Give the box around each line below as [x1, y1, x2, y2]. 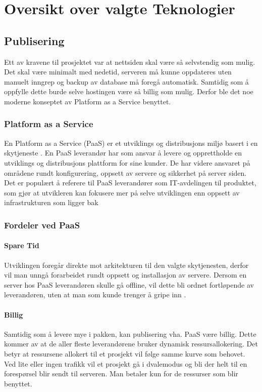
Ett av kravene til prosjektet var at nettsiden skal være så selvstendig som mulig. [4, 56, 255, 67]
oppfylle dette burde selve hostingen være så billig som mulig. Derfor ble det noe [4, 86, 253, 97]
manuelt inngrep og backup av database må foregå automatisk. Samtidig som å [4, 76, 249, 87]
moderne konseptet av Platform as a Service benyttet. [4, 96, 171, 106]
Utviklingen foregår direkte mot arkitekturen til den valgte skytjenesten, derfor [4, 259, 249, 270]
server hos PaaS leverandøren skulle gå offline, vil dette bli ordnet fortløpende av [4, 279, 254, 290]
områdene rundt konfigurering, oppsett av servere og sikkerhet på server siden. [4, 167, 247, 178]
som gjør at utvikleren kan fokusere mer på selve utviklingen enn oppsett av [4, 187, 240, 198]
